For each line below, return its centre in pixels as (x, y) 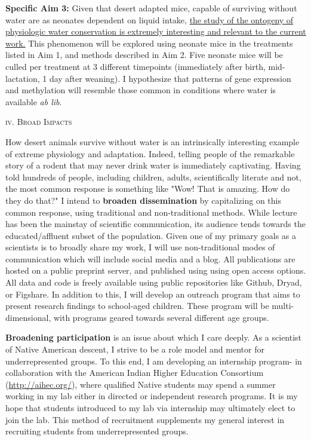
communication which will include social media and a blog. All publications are (150, 258)
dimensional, (28, 317)
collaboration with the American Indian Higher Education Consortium (135, 373)
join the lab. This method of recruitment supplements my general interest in (145, 419)
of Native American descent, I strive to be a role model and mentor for (135, 349)
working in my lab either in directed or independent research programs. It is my (152, 396)
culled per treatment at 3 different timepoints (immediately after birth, (136, 66)
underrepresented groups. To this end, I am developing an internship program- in (154, 361)
